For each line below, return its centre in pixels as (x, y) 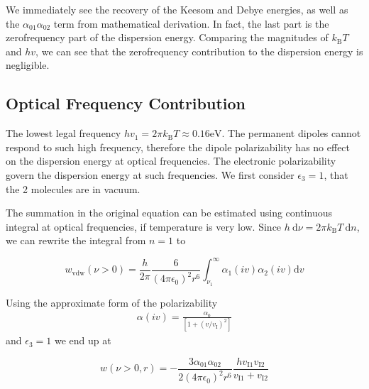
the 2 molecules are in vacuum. (73, 188)
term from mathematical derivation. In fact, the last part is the (191, 23)
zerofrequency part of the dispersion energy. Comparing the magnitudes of (167, 37)
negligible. (28, 65)
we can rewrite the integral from (76, 240)
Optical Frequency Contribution (126, 103)
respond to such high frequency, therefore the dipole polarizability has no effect (178, 147)
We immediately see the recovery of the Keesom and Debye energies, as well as (177, 9)
